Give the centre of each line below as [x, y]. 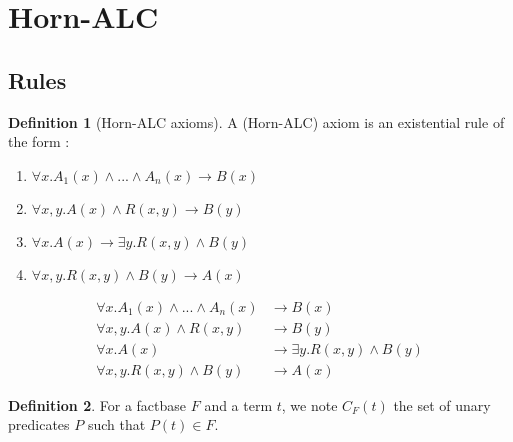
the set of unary [442, 404]
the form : [39, 141]
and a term [238, 404]
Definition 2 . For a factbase [97, 404]
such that [116, 424]
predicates [39, 424]
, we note [309, 404]
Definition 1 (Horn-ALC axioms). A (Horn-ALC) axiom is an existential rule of [256, 121]
